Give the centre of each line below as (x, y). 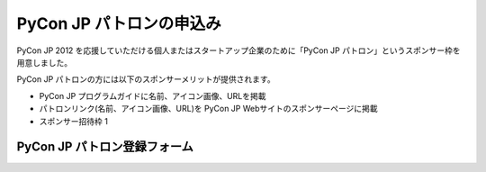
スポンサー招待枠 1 (73, 121)
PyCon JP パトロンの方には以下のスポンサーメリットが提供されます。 (146, 79)
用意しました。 (44, 62)
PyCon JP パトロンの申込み (119, 23)
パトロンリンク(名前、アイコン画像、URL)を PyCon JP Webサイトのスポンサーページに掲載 (208, 109)
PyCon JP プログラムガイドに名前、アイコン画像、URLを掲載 (153, 95)
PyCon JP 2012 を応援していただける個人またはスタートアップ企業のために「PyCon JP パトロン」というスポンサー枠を (238, 50)
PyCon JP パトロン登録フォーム (105, 147)
